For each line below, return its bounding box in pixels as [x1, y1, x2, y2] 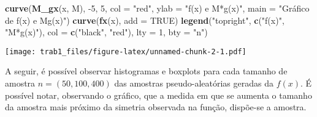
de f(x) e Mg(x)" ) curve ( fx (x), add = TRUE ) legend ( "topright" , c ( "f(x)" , [5, 13, 285, 26]
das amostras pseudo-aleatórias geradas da [114, 77, 274, 90]
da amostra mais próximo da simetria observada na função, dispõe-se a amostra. [5, 101, 307, 113]
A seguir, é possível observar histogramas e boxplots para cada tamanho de [5, 65, 288, 77]
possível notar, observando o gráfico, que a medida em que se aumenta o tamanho [5, 88, 312, 101]
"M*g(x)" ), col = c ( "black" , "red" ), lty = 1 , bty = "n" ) [5, 26, 208, 38]
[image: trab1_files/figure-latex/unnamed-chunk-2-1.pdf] [5, 47, 246, 56]
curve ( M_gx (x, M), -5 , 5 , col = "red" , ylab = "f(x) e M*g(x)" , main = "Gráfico [5, 2, 310, 14]
